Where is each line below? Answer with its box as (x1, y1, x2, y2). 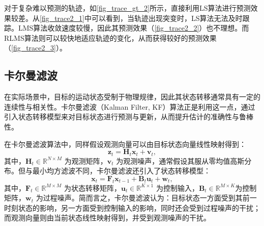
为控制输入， (156, 182, 199, 193)
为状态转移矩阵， (64, 182, 121, 193)
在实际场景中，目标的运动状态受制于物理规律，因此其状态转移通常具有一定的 (4, 91, 260, 102)
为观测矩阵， (64, 155, 107, 166)
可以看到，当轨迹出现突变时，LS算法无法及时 (91, 12, 243, 23)
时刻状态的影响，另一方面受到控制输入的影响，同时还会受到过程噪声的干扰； (4, 202, 260, 213)
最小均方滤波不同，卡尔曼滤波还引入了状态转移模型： (32, 165, 211, 176)
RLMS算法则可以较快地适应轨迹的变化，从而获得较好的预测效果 (4, 32, 217, 43)
